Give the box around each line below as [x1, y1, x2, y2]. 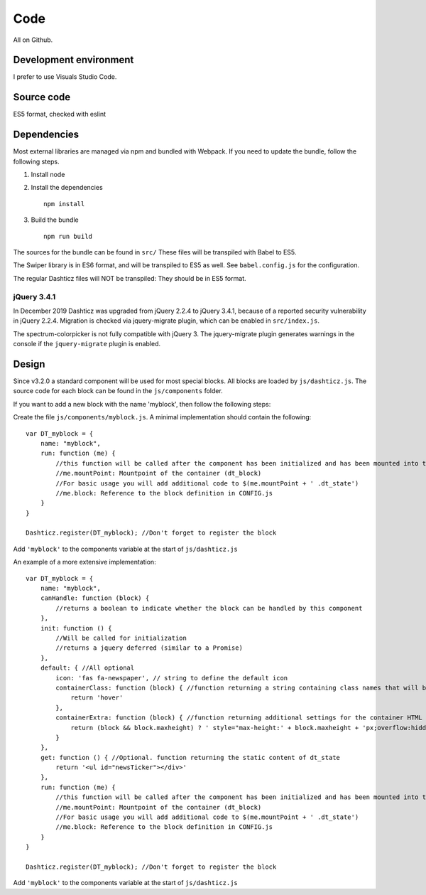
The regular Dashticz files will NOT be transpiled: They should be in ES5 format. [13, 274, 246, 282]
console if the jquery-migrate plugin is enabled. [13, 340, 161, 348]
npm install [43, 200, 85, 208]
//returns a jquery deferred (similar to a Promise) [55, 644, 243, 652]
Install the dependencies [31, 183, 103, 192]
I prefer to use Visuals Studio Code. [13, 73, 117, 81]
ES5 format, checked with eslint [13, 110, 106, 119]
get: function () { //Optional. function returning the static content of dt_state [40, 754, 341, 761]
